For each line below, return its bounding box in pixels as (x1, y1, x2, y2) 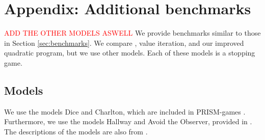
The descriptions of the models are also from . (4, 126, 148, 136)
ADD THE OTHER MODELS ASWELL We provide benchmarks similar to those (4, 27, 261, 38)
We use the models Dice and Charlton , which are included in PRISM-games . (4, 106, 246, 117)
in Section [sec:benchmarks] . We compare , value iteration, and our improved (4, 37, 244, 48)
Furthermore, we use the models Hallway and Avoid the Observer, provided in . (4, 116, 252, 127)
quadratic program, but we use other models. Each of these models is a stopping (4, 47, 255, 58)
